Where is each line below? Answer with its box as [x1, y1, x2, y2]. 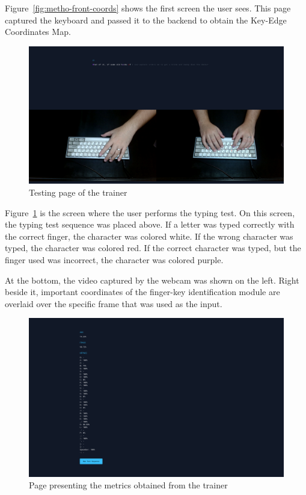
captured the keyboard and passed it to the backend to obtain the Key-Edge [5, 13, 287, 26]
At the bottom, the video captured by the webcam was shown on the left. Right [5, 273, 299, 286]
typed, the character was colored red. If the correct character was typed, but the [5, 241, 301, 254]
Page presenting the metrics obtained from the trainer [29, 479, 228, 491]
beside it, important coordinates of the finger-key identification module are [5, 285, 280, 298]
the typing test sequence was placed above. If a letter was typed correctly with [5, 218, 295, 231]
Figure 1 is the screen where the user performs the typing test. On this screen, [5, 206, 295, 219]
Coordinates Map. [5, 25, 71, 38]
